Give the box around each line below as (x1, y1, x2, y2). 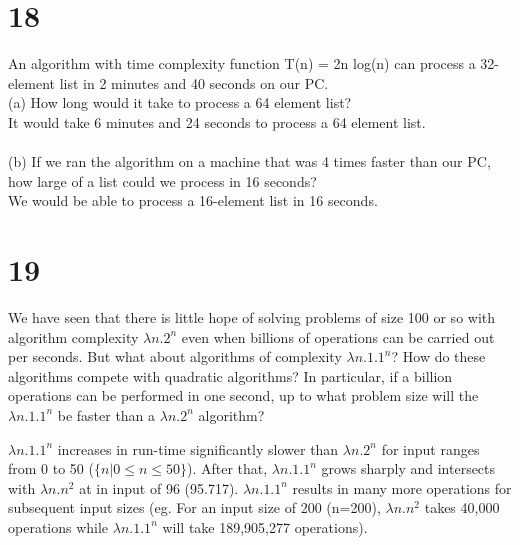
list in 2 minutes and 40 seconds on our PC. (59, 72, 329, 93)
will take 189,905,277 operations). (162, 516, 368, 537)
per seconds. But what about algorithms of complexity (8, 346, 342, 367)
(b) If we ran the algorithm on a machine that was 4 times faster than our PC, (8, 151, 491, 172)
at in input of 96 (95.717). (79, 477, 239, 498)
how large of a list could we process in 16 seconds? (8, 170, 317, 191)
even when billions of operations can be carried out (181, 326, 495, 347)
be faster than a (57, 404, 156, 425)
